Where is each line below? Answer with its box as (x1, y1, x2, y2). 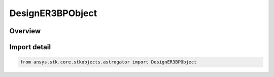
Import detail (9, 43, 51, 51)
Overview (9, 27, 41, 35)
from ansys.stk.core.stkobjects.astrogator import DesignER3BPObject (20, 59, 197, 65)
